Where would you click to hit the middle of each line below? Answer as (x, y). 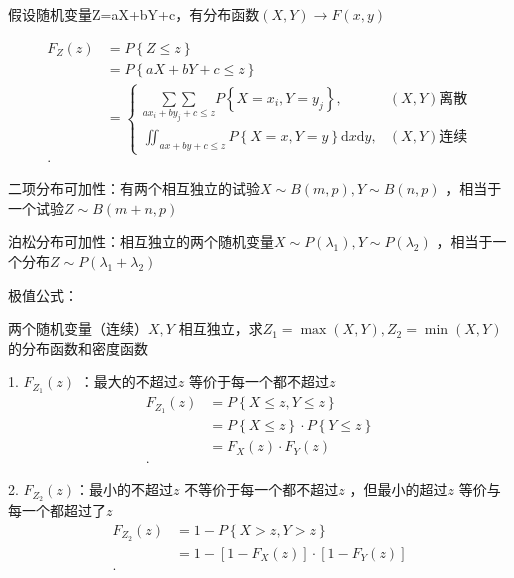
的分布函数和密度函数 (78, 347)
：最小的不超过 (124, 489)
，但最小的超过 (398, 489)
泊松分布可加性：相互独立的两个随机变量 (141, 241)
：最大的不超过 (128, 381)
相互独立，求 (220, 328)
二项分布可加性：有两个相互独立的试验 (134, 188)
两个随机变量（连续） (78, 328)
